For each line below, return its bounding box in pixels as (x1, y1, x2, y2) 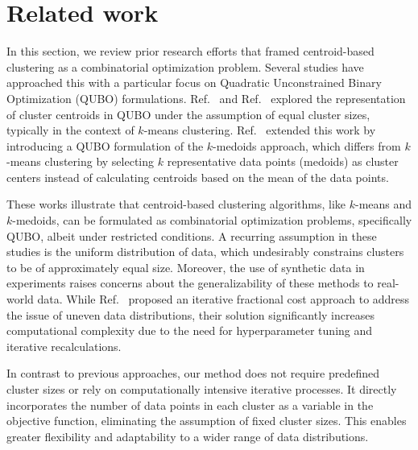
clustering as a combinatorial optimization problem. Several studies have (6, 58, 364, 75)
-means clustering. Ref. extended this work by (143, 122, 376, 138)
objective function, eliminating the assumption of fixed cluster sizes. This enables (6, 412, 407, 429)
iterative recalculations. (6, 337, 122, 354)
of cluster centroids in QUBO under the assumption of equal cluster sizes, (6, 105, 370, 122)
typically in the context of (6, 122, 135, 138)
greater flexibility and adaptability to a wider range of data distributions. (6, 427, 369, 444)
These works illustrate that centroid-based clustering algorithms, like (6, 196, 346, 213)
